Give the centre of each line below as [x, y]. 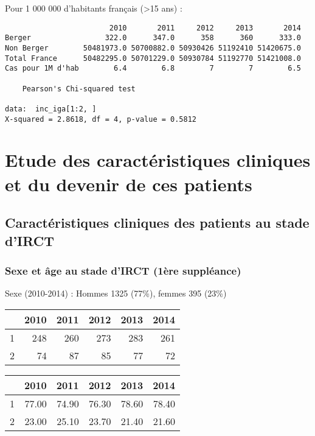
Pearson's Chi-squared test [79, 89]
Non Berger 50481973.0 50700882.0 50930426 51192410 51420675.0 [153, 48]
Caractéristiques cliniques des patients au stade [157, 223]
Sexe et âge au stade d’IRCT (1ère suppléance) [123, 270]
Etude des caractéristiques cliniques [158, 160]
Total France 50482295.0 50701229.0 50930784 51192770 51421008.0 [153, 58]
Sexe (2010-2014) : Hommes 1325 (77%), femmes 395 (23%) [116, 293]
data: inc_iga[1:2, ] [51, 109]
